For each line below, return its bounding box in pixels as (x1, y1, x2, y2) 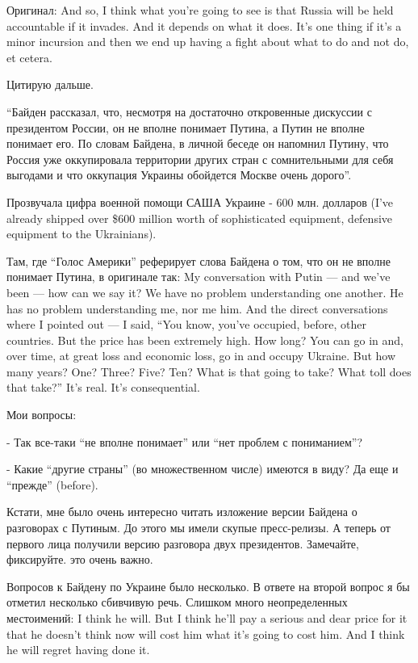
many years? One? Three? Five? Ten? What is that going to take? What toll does (6, 363, 412, 380)
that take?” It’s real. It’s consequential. (6, 379, 200, 396)
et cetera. (6, 48, 52, 65)
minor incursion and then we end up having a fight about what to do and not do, (6, 33, 409, 50)
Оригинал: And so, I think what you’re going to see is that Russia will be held (6, 2, 394, 18)
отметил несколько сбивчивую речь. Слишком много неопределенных (6, 594, 348, 611)
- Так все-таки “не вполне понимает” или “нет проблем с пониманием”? (6, 433, 363, 450)
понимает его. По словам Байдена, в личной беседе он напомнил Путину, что (6, 135, 389, 152)
